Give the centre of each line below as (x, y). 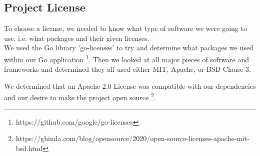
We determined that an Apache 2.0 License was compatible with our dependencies (130, 85)
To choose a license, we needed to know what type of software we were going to (125, 28)
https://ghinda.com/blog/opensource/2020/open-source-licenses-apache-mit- (132, 138)
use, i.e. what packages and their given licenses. (77, 38)
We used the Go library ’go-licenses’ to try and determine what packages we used (129, 48)
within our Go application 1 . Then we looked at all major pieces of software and (127, 58)
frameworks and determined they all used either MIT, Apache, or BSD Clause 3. (127, 69)
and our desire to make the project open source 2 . (80, 97)
